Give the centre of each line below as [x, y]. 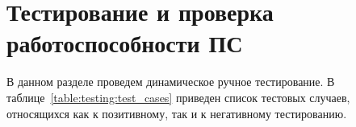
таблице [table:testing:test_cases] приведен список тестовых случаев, [178, 97]
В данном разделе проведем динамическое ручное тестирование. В [171, 82]
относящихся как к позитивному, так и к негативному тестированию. [177, 113]
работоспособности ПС [125, 43]
